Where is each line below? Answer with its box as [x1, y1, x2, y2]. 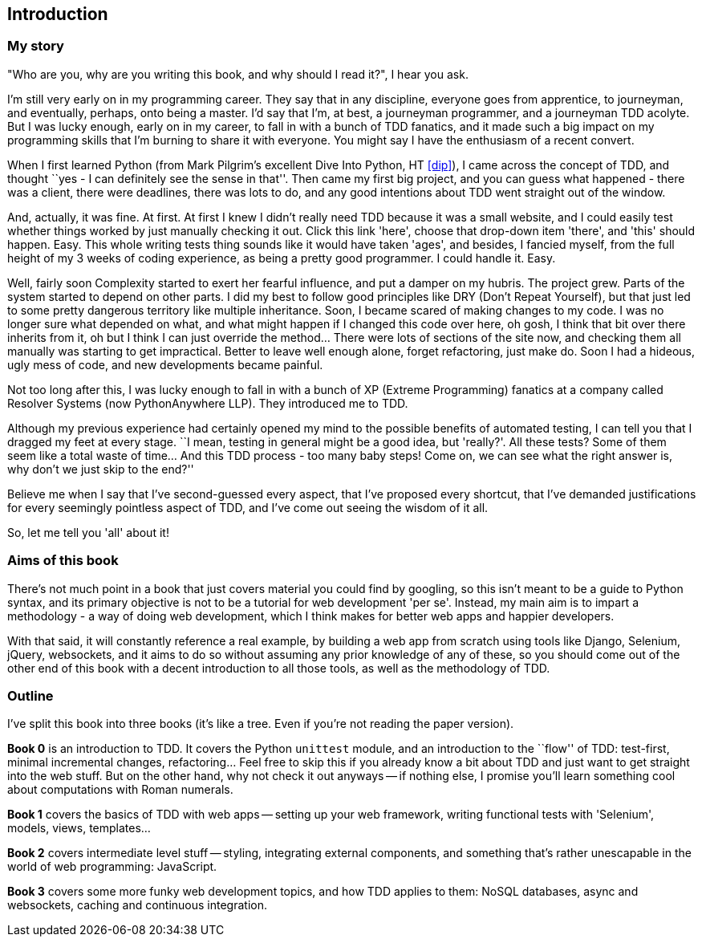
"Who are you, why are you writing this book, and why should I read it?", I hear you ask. [7, 67, 469, 81]
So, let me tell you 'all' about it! [7, 525, 169, 539]
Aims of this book [7, 552, 119, 569]
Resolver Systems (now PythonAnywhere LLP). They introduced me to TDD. [7, 396, 408, 410]
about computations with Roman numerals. [7, 782, 233, 797]
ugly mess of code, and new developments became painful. [7, 357, 323, 372]
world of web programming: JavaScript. [7, 860, 217, 874]
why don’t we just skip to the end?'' [7, 461, 194, 476]
